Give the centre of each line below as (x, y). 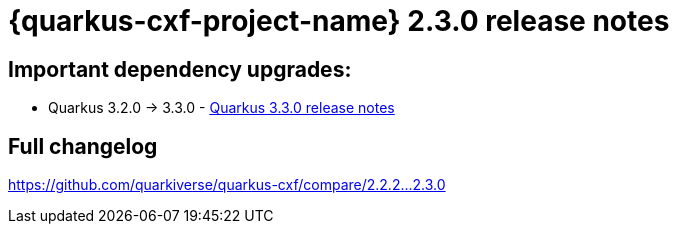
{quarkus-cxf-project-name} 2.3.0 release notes (339, 21)
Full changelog (83, 146)
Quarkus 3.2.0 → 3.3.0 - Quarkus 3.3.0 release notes (221, 108)
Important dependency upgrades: (180, 69)
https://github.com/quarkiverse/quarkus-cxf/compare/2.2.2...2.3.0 (227, 185)
